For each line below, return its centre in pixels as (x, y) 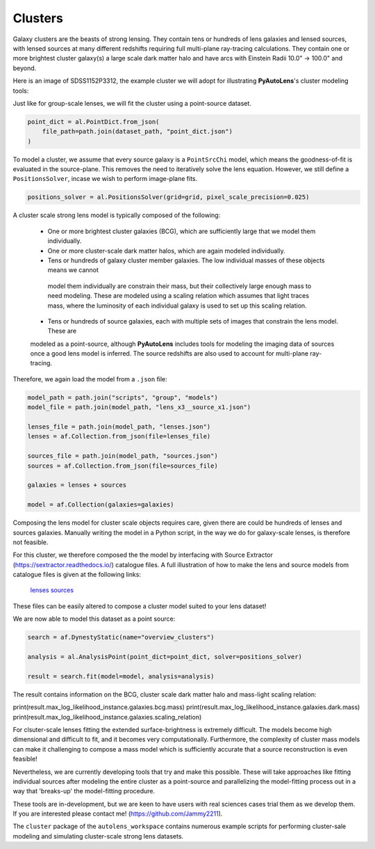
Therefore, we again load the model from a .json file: (90, 379)
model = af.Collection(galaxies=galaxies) (101, 505)
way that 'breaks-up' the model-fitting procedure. (84, 791)
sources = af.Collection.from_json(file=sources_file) (123, 466)
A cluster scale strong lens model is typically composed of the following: (117, 215)
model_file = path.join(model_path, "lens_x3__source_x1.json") (139, 407)
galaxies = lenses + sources (77, 485)
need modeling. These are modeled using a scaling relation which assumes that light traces (178, 296)
